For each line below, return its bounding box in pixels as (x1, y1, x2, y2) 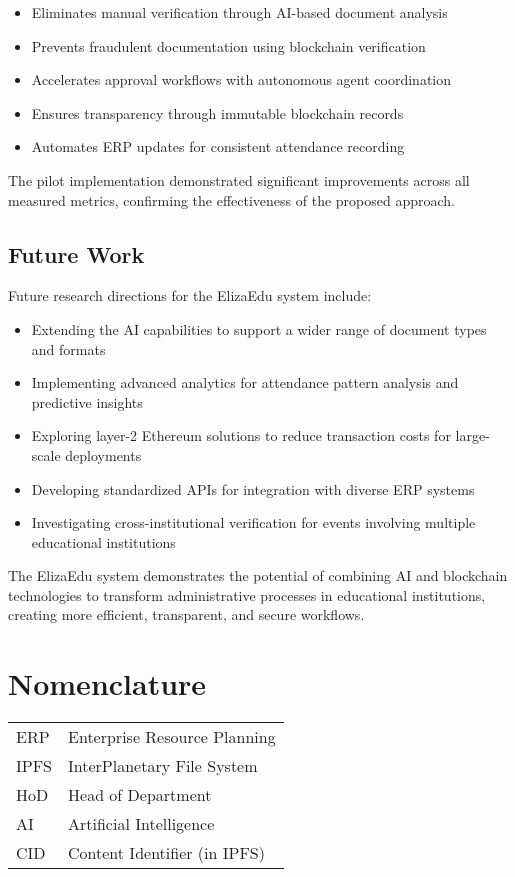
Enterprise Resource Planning (68, 725, 276, 749)
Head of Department (68, 783, 212, 807)
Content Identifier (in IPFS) (68, 841, 265, 865)
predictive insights (31, 391, 143, 412)
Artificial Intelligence (68, 812, 215, 836)
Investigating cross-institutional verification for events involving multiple (31, 512, 476, 533)
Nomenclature (8, 663, 207, 704)
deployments (65, 444, 142, 465)
